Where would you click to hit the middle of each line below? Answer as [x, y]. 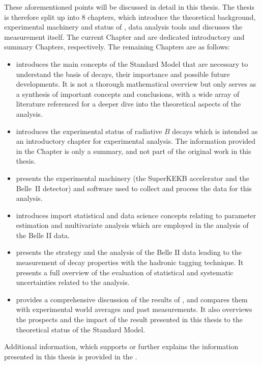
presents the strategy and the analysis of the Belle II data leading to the [129, 252]
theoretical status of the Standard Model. [81, 329]
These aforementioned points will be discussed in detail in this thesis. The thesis [129, 7]
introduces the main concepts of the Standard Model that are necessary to [132, 63]
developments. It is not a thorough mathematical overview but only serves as [136, 84]
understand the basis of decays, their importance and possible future [123, 74]
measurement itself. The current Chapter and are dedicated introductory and [124, 36]
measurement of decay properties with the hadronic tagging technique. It [130, 262]
